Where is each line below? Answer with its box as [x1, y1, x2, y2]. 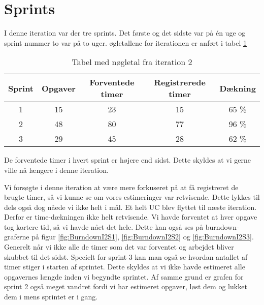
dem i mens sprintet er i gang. [4, 291, 98, 302]
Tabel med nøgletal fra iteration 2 [72, 56, 192, 68]
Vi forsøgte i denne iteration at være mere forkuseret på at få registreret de [4, 181, 239, 192]
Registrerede [154, 76, 206, 88]
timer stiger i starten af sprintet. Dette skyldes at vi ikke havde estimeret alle [4, 261, 245, 272]
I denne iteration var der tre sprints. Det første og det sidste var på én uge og [4, 27, 246, 38]
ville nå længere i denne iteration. [4, 164, 109, 175]
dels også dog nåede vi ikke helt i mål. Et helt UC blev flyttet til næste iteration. [4, 201, 257, 212]
